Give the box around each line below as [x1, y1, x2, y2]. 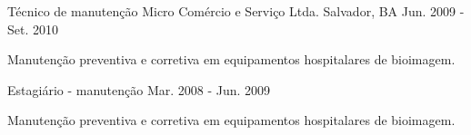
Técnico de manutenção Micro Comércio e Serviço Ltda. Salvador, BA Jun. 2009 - [7, 2, 465, 20]
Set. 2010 [7, 19, 58, 38]
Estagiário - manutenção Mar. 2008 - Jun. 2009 [7, 80, 271, 99]
